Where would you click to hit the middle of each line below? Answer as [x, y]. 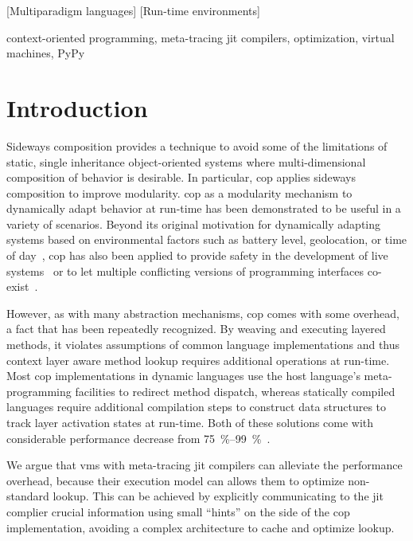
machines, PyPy [46, 53]
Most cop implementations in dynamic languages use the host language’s [183, 376]
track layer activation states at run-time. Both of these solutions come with [190, 422]
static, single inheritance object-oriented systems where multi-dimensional [186, 161]
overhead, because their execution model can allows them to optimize [175, 480]
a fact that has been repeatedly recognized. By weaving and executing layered [196, 329]
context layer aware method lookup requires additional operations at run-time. [198, 360]
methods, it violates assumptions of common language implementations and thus [203, 345]
